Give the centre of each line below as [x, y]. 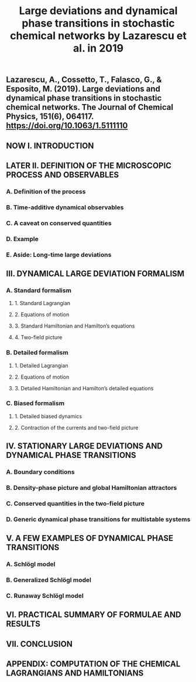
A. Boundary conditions [40, 472]
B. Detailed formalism [37, 353]
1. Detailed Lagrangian [41, 365]
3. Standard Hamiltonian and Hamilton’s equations [75, 326]
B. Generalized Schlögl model [49, 580]
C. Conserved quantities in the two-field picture [75, 504]
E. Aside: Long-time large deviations [59, 255]
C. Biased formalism [35, 403]
